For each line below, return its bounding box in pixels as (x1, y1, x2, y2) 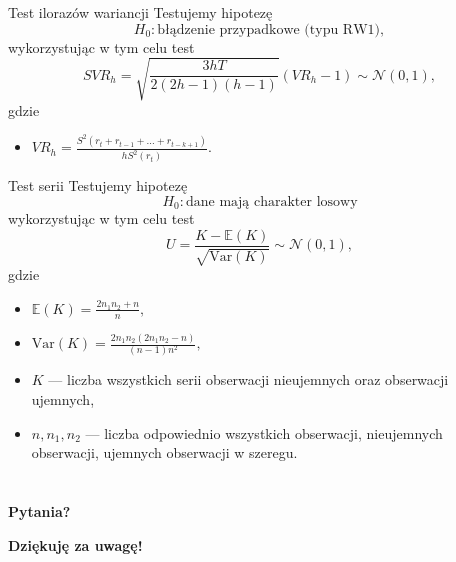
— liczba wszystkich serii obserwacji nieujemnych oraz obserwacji (48, 369, 449, 390)
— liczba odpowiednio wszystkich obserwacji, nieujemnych (85, 422, 443, 443)
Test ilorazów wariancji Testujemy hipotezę (8, 2, 273, 22)
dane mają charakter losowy (185, 194, 358, 209)
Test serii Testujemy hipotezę (8, 175, 188, 196)
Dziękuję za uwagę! (8, 534, 143, 555)
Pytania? (8, 500, 71, 521)
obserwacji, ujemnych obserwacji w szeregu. (31, 442, 298, 463)
